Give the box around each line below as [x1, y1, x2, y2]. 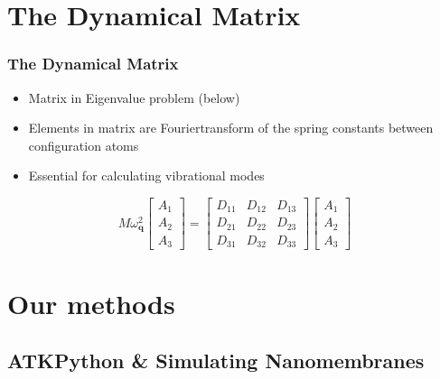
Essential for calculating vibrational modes [28, 166, 265, 185]
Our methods [7, 284, 175, 321]
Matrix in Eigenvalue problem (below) [28, 88, 240, 106]
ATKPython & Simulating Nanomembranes [7, 347, 425, 374]
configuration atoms [28, 135, 139, 154]
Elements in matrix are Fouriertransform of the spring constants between [28, 118, 434, 137]
